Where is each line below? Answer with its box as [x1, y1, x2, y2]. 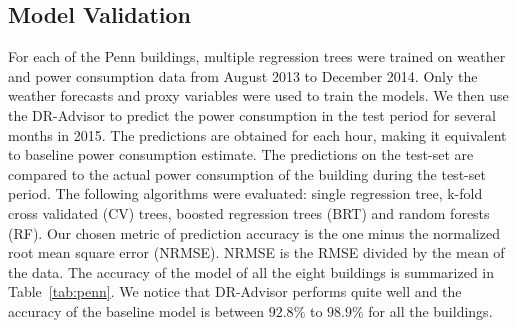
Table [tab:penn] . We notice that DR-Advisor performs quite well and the [8, 281, 462, 302]
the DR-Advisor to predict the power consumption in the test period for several [8, 104, 496, 125]
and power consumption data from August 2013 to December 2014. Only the [8, 65, 478, 86]
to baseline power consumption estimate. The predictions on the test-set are [8, 144, 474, 165]
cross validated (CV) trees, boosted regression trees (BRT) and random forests [8, 202, 490, 223]
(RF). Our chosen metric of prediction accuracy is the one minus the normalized [8, 222, 500, 243]
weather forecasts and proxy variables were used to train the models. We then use [8, 85, 509, 106]
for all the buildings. [368, 300, 493, 321]
